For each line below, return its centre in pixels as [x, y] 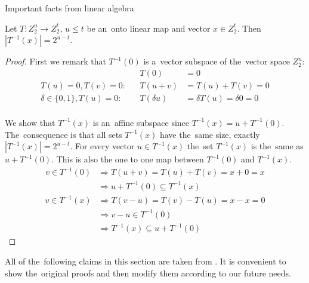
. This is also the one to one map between [128, 159]
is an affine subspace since [141, 122]
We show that [30, 122]
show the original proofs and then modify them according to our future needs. [148, 273]
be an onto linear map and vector [149, 28]
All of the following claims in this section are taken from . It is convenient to [146, 261]
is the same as [277, 146]
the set [200, 146]
